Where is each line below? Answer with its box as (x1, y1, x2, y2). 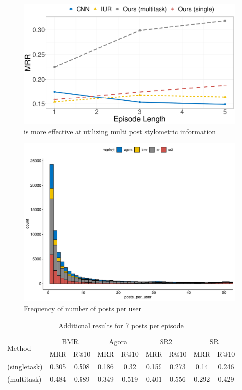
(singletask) (7, 361, 43, 372)
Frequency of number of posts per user (24, 303, 141, 313)
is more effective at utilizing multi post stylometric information (24, 126, 216, 136)
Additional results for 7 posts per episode (58, 320, 184, 330)
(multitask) (7, 373, 42, 384)
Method (7, 342, 31, 353)
